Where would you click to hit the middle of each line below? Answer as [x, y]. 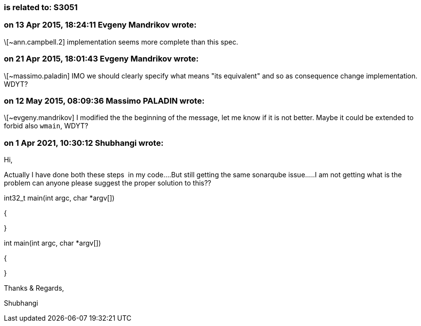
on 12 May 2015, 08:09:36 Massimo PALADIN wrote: [104, 101]
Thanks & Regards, [34, 288]
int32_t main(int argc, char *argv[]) [59, 198]
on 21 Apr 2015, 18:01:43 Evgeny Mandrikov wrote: [101, 59]
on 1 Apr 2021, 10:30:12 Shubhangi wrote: [84, 143]
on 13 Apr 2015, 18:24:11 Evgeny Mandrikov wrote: [100, 25]
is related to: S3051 [41, 7]
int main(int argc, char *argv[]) [52, 243]
